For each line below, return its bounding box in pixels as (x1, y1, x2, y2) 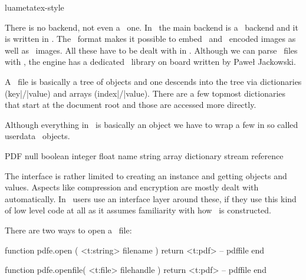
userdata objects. (5, 130, 70, 142)
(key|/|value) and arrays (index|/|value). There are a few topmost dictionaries (5, 87, 286, 99)
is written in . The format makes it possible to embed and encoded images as (5, 32, 296, 45)
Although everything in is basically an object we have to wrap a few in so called (5, 118, 298, 130)
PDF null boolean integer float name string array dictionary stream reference (5, 149, 284, 162)
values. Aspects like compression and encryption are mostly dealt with (5, 181, 259, 193)
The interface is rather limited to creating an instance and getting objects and (5, 169, 287, 182)
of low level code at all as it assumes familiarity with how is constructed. (5, 204, 271, 216)
